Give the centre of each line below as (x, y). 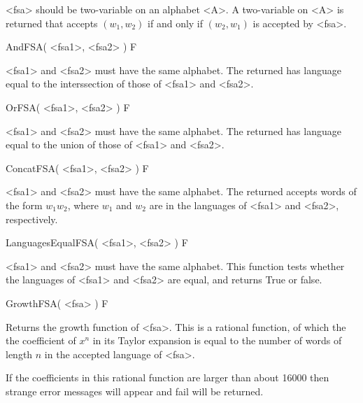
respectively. (32, 219)
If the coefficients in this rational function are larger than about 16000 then (168, 377)
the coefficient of (41, 340)
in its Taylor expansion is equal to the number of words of (217, 340)
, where (83, 205)
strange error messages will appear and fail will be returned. (135, 391)
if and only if (176, 23)
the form (24, 205)
